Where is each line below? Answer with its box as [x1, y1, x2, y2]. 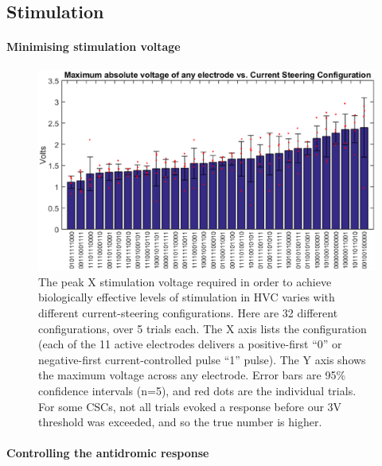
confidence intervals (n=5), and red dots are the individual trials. [38, 382, 357, 398]
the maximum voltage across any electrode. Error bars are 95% [38, 367, 346, 383]
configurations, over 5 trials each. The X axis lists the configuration [38, 320, 367, 336]
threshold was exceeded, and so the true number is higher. [38, 414, 322, 430]
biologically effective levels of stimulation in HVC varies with [38, 289, 335, 305]
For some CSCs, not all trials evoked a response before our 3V [38, 398, 342, 414]
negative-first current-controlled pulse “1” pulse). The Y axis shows [38, 351, 366, 367]
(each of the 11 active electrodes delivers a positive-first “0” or [38, 336, 342, 352]
